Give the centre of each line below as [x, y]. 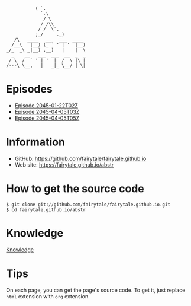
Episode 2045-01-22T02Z [46, 105]
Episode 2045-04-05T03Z [47, 111]
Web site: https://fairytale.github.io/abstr [64, 165]
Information [35, 142]
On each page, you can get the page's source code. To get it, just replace [96, 290]
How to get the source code [75, 189]
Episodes [30, 89]
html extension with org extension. [48, 296]
